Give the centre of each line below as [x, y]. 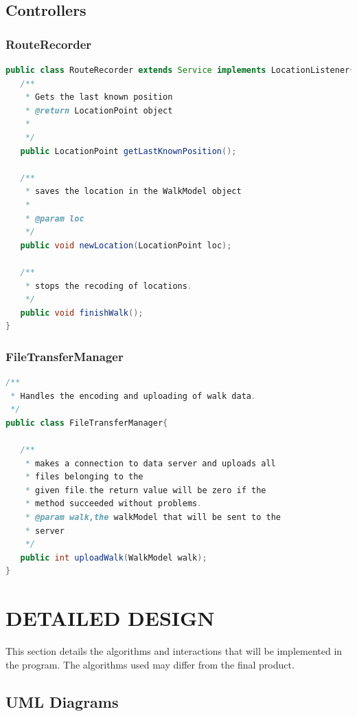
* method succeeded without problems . [114, 504]
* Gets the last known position [99, 97]
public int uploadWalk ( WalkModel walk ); [114, 557]
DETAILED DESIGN [110, 618]
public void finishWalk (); [82, 313]
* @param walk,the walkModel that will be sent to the [153, 518]
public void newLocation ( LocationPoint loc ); [126, 245]
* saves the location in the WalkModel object [133, 192]
